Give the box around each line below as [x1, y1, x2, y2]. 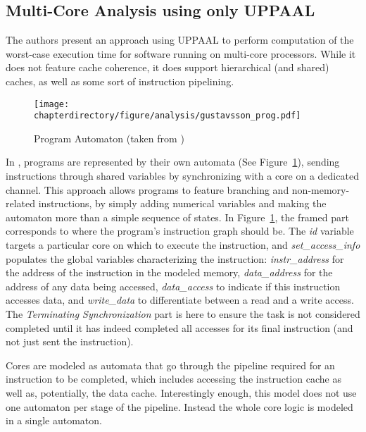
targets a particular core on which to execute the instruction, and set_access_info [6, 237, 360, 252]
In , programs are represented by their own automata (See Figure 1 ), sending [6, 154, 340, 169]
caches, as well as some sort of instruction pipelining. [6, 73, 234, 88]
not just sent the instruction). [6, 334, 134, 349]
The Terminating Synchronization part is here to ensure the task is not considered [6, 307, 360, 321]
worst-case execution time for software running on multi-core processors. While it [6, 46, 356, 61]
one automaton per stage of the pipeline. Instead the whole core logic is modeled [6, 399, 353, 414]
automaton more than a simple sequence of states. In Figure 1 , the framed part [6, 209, 349, 224]
